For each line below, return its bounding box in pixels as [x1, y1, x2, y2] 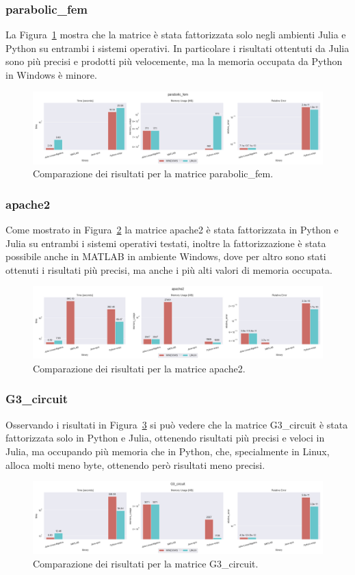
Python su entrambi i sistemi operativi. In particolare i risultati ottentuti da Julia [5, 40, 350, 55]
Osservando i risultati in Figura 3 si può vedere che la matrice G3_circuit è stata [5, 417, 348, 431]
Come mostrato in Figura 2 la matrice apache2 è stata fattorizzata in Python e [5, 222, 339, 236]
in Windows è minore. [5, 68, 97, 81]
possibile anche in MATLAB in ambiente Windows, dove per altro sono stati [5, 249, 326, 264]
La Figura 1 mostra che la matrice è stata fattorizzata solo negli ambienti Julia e [5, 27, 346, 42]
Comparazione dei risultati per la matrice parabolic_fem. [33, 166, 274, 181]
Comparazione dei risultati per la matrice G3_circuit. [33, 556, 259, 570]
